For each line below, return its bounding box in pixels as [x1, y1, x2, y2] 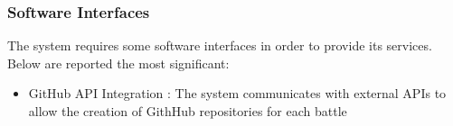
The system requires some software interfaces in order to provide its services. [7, 36, 432, 55]
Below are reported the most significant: [7, 53, 230, 72]
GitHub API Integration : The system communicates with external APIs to [28, 84, 447, 103]
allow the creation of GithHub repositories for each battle [28, 102, 347, 120]
